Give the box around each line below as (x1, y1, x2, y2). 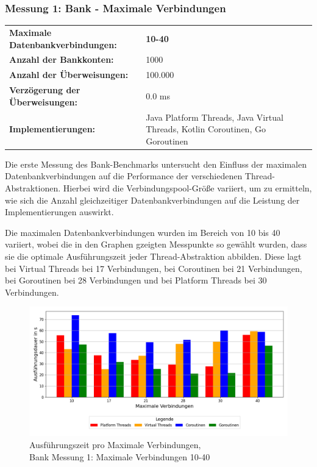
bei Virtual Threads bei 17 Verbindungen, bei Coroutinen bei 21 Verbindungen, (5, 262, 302, 274)
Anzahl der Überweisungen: (9, 68, 129, 81)
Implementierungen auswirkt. (5, 205, 114, 218)
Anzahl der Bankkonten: (9, 53, 114, 66)
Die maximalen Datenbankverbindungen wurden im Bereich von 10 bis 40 (5, 226, 280, 238)
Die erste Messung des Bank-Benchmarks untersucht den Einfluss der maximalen (5, 157, 307, 170)
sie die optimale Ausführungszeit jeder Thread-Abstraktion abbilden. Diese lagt (5, 249, 302, 262)
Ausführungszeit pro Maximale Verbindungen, (29, 438, 201, 451)
